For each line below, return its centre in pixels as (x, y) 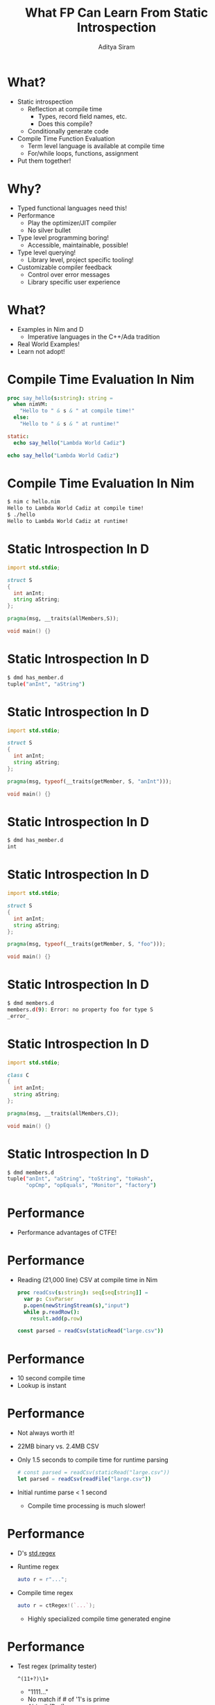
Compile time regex (45, 1592)
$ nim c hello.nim (34, 502)
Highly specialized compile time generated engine (99, 1619)
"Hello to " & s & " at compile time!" (77, 411)
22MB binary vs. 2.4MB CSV (58, 1446)
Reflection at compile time (65, 108)
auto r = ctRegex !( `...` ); (56, 1605)
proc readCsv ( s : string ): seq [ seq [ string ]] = (83, 1293)
